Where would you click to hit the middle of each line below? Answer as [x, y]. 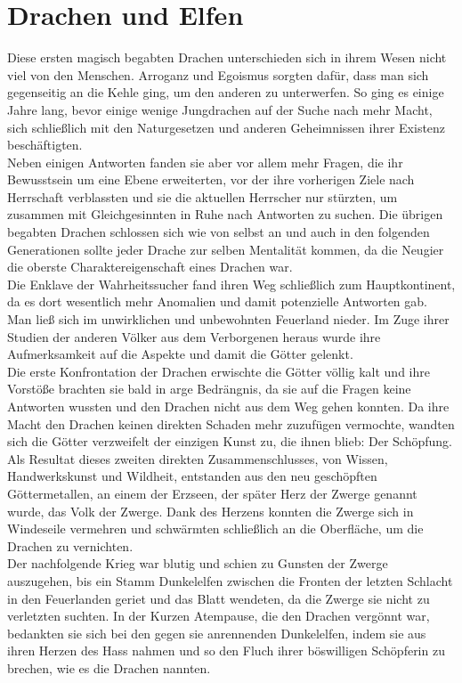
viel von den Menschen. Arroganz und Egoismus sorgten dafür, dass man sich [218, 74]
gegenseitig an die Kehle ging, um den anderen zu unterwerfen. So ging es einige [226, 92]
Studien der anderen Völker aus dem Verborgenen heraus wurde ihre [194, 336]
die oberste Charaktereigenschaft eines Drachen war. [150, 267]
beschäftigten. [45, 145]
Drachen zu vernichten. [70, 545]
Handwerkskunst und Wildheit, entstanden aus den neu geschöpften [192, 476]
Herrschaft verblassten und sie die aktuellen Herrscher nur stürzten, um [203, 196]
